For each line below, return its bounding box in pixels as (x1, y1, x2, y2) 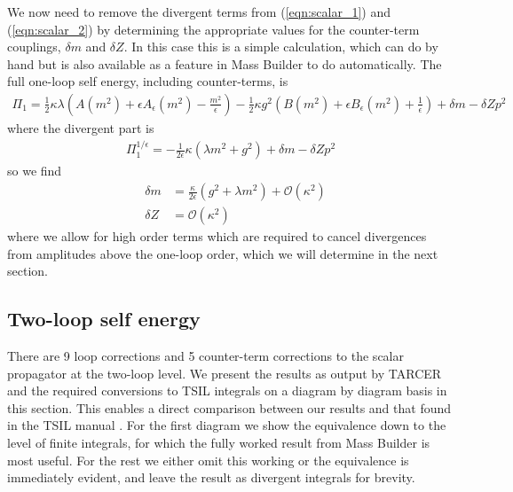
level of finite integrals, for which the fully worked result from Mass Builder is (7, 433, 430, 452)
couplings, (7, 37, 61, 56)
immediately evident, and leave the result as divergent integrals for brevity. (7, 468, 415, 487)
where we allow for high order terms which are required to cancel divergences (7, 227, 427, 246)
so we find (7, 161, 62, 180)
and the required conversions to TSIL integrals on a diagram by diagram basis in (7, 381, 447, 400)
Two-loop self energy (7, 305, 201, 332)
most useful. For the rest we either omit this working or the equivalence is (7, 450, 409, 469)
